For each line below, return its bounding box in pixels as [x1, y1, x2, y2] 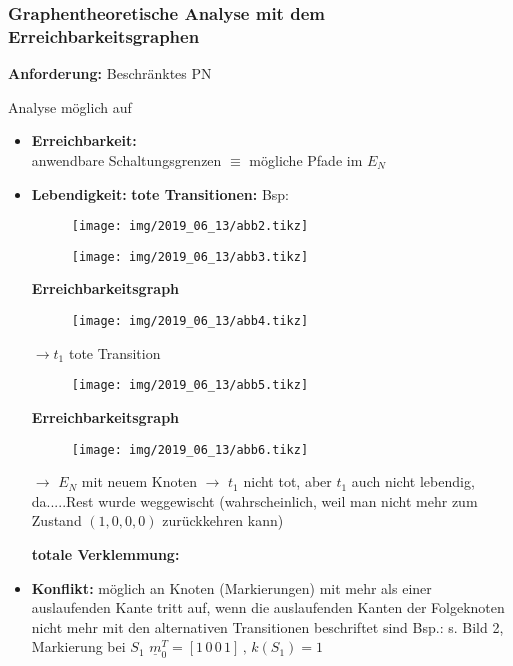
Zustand [31, 510, 82, 531]
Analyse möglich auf [8, 96, 132, 117]
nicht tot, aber [243, 471, 332, 492]
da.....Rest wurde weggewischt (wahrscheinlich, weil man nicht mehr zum [31, 490, 478, 511]
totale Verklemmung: [31, 543, 180, 564]
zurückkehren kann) [162, 510, 284, 531]
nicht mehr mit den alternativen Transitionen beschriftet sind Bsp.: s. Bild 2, [31, 616, 504, 637]
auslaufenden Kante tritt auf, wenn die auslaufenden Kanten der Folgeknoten [31, 597, 505, 618]
